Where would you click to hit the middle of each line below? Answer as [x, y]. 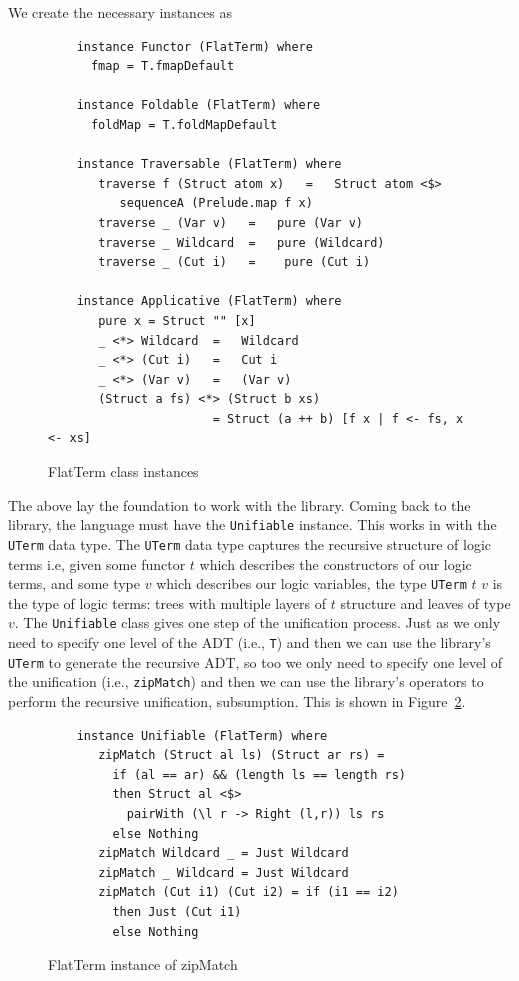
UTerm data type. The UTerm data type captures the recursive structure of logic [250, 543]
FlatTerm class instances [123, 471]
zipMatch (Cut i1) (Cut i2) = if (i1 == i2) [248, 892]
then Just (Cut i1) [177, 911]
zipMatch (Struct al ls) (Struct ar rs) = [241, 755]
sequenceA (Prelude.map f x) [216, 203]
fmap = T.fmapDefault [162, 66]
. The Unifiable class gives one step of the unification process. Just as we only [257, 622]
